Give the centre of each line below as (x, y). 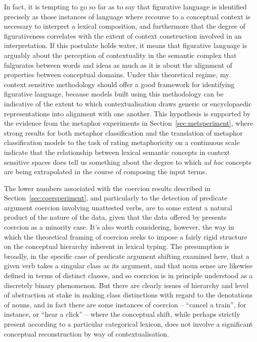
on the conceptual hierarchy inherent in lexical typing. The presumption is (117, 246)
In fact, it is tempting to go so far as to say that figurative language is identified (126, 6)
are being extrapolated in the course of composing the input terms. (106, 171)
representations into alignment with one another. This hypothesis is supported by (127, 113)
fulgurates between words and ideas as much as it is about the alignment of (118, 65)
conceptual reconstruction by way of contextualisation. (86, 333)
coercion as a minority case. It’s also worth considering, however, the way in (119, 227)
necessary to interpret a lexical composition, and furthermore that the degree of (125, 26)
